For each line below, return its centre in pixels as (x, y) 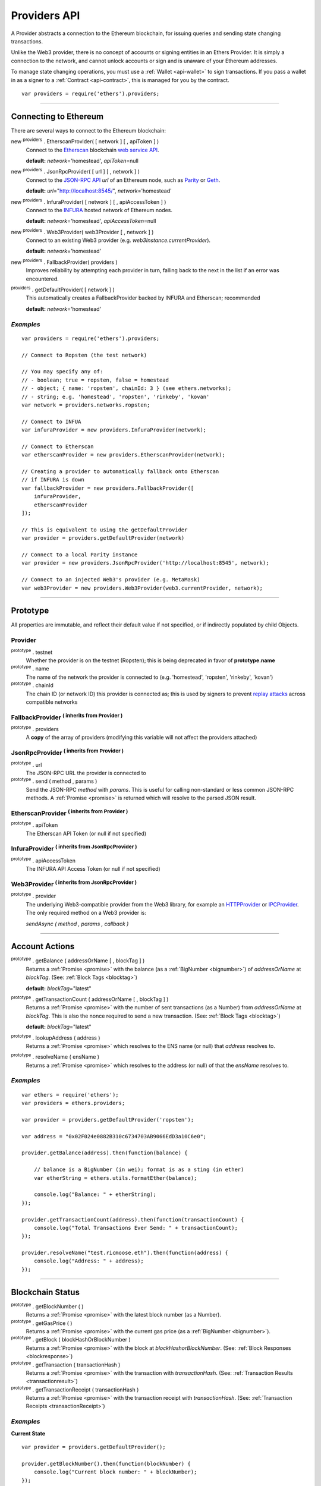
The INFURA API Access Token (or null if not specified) (93, 869)
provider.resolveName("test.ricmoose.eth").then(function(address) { (125, 1253)
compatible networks (52, 702)
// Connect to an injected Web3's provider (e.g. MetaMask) (111, 580)
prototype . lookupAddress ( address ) (56, 1037)
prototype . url (26, 764)
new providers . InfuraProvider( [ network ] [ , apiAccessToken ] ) (89, 201)
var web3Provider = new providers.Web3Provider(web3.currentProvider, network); (142, 588)
